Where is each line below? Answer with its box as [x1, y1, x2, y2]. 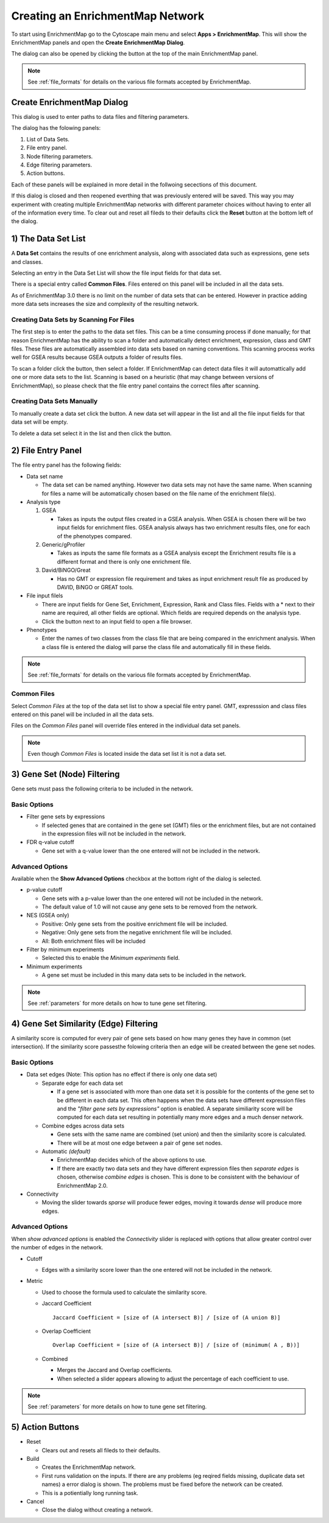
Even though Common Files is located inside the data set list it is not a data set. [27, 750, 227, 758]
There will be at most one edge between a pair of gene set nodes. [57, 1139, 222, 1146]
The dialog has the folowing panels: [11, 124, 101, 132]
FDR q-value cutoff [26, 839, 74, 846]
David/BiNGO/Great [41, 567, 91, 574]
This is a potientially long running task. [41, 1489, 138, 1496]
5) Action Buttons [11, 1422, 79, 1432]
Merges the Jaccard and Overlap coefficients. [57, 1366, 173, 1374]
